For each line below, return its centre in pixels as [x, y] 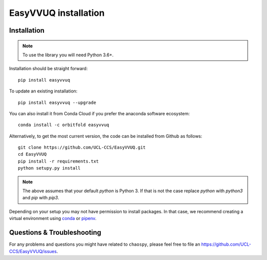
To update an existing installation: [43, 91]
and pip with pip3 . [41, 198]
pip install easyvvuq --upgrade [57, 102]
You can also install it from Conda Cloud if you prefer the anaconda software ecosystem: [99, 113]
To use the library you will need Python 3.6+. [68, 55]
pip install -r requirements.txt [58, 161]
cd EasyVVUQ [32, 154]
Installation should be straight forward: [48, 69]
